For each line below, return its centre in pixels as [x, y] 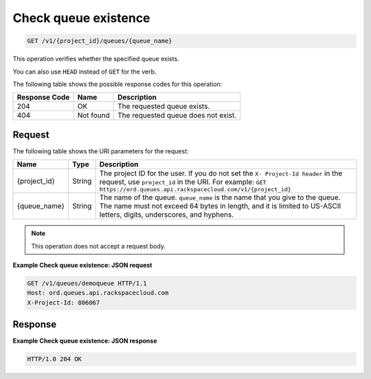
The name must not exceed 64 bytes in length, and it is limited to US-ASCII [220, 206]
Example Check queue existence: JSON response [85, 341]
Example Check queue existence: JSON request [82, 265]
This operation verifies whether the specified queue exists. [96, 59]
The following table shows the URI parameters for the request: [101, 151]
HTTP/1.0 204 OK [55, 359]
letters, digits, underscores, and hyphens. [167, 215]
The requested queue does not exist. [177, 116]
